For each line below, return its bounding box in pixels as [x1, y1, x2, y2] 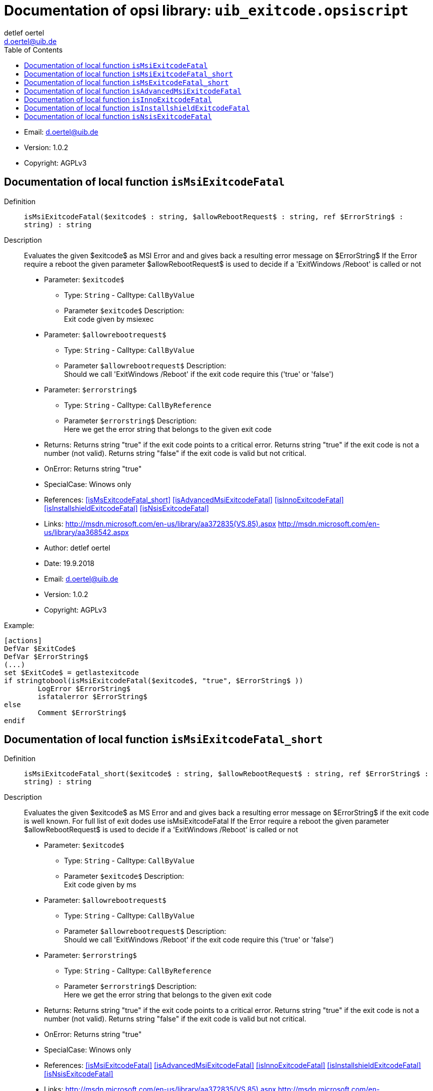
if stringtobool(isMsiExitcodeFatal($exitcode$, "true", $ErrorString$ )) [4, 676, 303, 685]
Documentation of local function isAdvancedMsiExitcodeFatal [24, 86, 241, 95]
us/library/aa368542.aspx [44, 527, 129, 536]
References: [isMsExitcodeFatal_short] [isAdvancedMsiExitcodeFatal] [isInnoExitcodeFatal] [44, 495, 344, 504]
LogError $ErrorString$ [37, 684, 130, 693]
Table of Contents [4, 45, 63, 54]
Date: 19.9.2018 [44, 559, 94, 568]
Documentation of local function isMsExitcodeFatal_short [24, 78, 229, 87]
